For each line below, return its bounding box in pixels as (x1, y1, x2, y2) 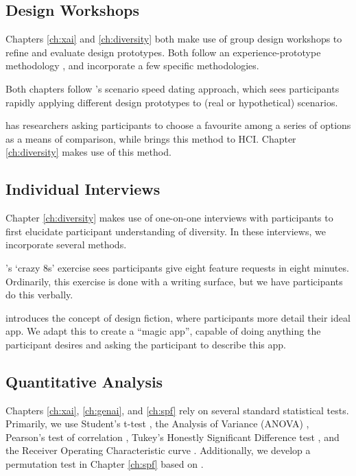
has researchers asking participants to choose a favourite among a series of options (5, 118, 351, 132)
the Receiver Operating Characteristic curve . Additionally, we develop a (5, 443, 311, 457)
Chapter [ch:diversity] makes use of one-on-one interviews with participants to (5, 211, 333, 225)
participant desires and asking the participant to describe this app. (5, 337, 286, 351)
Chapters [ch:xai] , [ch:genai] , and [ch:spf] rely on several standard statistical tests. (5, 403, 349, 417)
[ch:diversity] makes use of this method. (5, 145, 171, 159)
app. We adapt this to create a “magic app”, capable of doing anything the (5, 324, 321, 338)
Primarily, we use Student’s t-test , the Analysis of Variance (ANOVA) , (5, 416, 309, 431)
